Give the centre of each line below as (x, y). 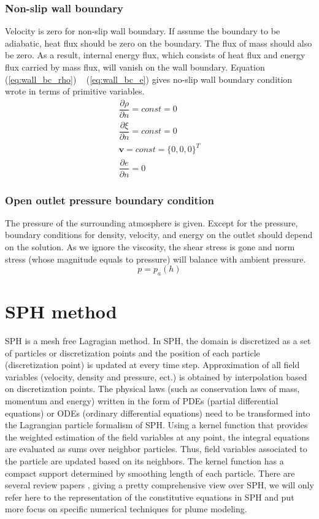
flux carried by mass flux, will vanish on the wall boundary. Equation (135, 67)
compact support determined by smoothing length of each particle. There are (150, 473)
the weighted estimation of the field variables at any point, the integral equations (157, 436)
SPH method (61, 311)
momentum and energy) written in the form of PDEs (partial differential (142, 401)
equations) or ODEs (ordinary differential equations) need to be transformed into (158, 413)
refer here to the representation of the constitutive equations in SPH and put (150, 497)
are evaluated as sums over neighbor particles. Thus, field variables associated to (156, 449)
